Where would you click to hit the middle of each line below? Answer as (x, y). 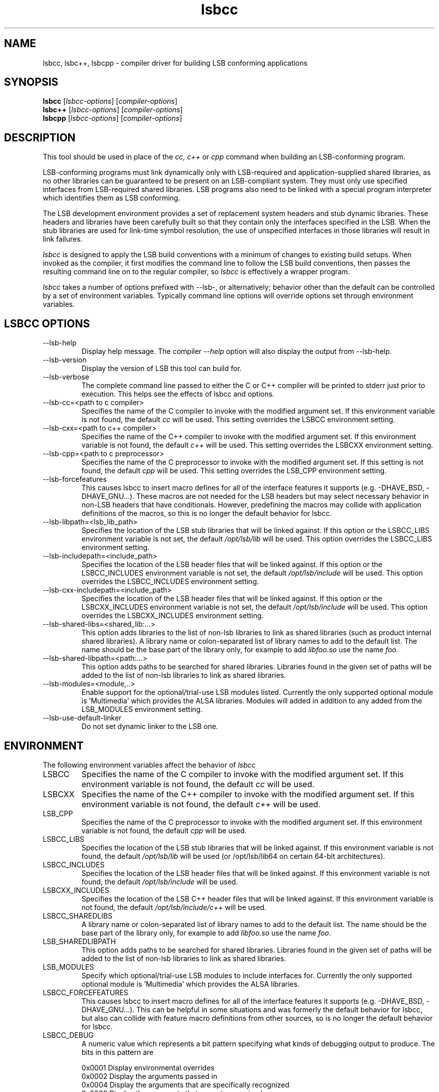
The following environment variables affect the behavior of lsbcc (149, 765)
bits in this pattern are (118, 1052)
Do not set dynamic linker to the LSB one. (150, 726)
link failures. (63, 239)
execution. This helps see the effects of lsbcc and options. (178, 394)
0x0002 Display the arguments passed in (149, 1076)
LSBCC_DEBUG (68, 1035)
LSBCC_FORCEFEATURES (85, 992)
